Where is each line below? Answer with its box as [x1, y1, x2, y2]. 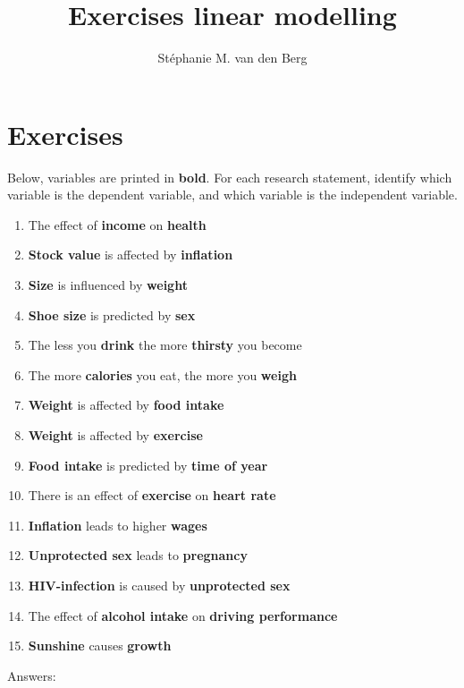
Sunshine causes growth [28, 636, 172, 655]
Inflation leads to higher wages [28, 515, 207, 534]
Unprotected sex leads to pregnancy [28, 546, 248, 565]
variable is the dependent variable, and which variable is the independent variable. [7, 185, 458, 204]
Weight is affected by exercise [28, 426, 203, 444]
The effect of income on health [28, 215, 207, 234]
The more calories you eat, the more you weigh [28, 365, 297, 384]
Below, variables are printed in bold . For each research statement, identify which [7, 167, 452, 186]
